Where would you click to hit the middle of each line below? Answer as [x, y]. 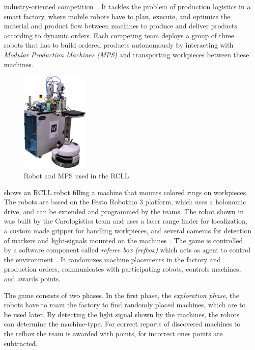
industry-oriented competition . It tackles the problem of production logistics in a [127, 6]
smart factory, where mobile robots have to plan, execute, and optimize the [117, 16]
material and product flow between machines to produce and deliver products [121, 26]
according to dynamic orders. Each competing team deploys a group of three [119, 35]
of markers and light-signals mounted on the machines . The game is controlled [124, 240]
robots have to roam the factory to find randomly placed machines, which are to [125, 305]
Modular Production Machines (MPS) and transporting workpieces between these [127, 54]
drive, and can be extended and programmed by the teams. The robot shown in [124, 211]
